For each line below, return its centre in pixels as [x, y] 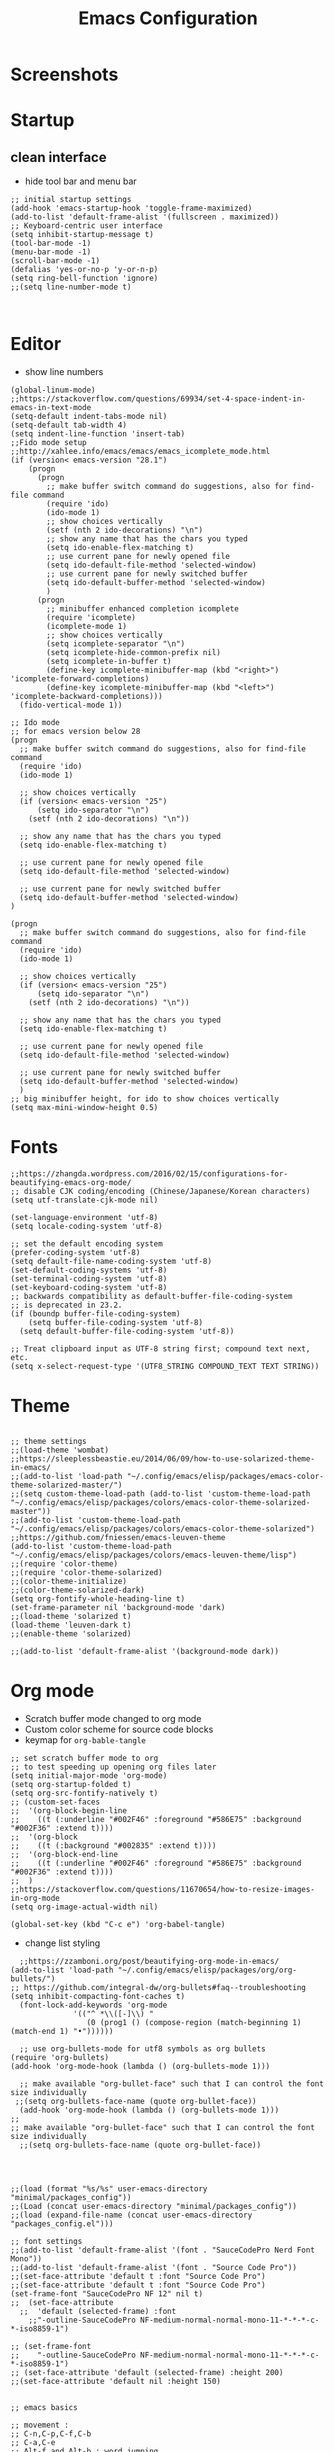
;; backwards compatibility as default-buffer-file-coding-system [151, 1297]
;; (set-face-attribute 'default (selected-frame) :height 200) [147, 2372]
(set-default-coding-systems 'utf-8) [89, 1270]
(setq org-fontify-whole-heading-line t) [98, 1599]
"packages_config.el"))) [62, 2223]
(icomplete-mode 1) [87, 627]
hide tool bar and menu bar [80, 181]
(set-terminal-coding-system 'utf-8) [89, 1279]
